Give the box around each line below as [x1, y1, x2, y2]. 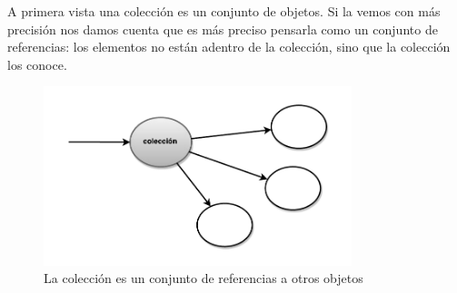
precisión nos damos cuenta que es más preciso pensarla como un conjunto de [7, 19, 438, 38]
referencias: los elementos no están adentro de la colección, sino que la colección [7, 37, 451, 56]
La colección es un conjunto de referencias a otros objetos [44, 269, 363, 288]
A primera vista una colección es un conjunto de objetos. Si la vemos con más [7, 2, 441, 20]
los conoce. [7, 54, 67, 73]
